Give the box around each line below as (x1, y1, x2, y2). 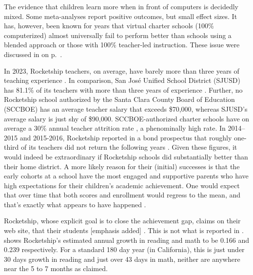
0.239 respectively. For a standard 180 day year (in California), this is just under (4, 244, 245, 255)
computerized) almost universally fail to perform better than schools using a (4, 30, 232, 40)
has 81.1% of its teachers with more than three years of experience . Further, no (4, 84, 243, 95)
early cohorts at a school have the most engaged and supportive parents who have (4, 171, 249, 181)
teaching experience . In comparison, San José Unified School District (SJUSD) (4, 75, 240, 85)
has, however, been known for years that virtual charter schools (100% (4, 20, 214, 31)
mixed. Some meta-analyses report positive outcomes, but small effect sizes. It (4, 11, 237, 21)
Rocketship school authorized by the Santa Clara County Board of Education (4, 94, 235, 104)
